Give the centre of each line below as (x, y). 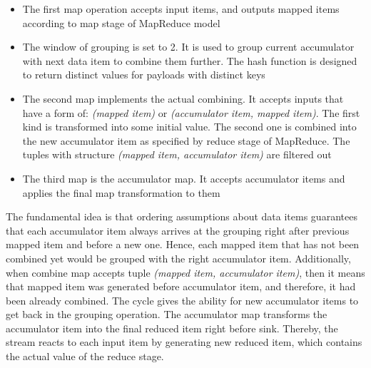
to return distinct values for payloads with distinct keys (144, 75)
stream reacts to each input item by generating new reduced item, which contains (184, 342)
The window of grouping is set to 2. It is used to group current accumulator (188, 47)
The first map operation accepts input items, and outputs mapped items (181, 9)
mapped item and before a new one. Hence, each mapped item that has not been (183, 244)
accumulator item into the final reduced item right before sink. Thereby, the (172, 328)
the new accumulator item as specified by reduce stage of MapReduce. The (186, 140)
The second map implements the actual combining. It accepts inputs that (183, 98)
